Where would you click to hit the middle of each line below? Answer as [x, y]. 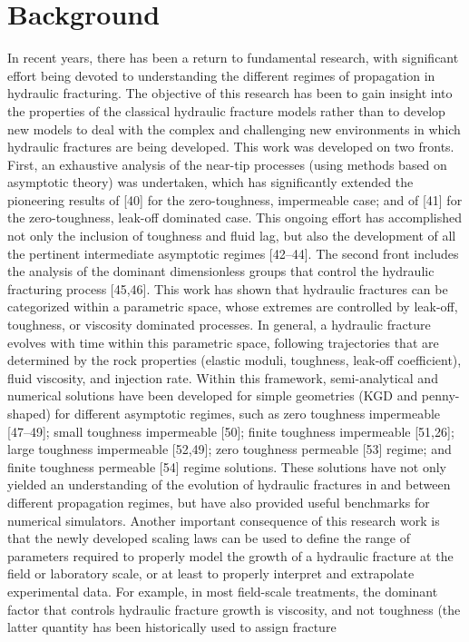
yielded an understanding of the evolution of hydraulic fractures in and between [229, 484]
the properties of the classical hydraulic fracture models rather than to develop [226, 110]
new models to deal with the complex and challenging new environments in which [234, 128]
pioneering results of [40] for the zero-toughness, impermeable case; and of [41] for [235, 199]
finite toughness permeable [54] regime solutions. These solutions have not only [227, 466]
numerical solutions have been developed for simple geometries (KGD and [213, 395]
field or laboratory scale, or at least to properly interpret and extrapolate [211, 573]
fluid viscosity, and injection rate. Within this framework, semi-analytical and [223, 377]
